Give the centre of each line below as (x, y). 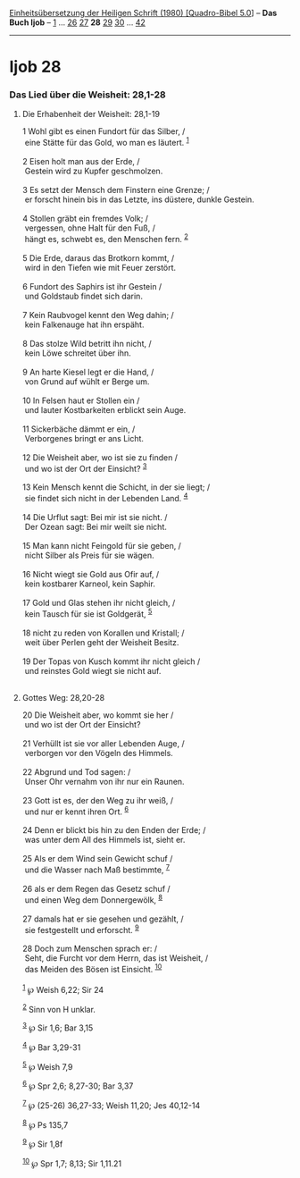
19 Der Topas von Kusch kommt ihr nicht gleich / (111, 661)
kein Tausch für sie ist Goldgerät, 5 (88, 613)
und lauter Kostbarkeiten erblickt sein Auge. (105, 409)
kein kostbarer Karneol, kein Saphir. (90, 584)
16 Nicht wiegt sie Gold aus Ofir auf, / (91, 575)
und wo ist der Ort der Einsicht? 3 (86, 467)
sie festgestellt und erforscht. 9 (82, 929)
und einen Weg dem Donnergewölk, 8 (94, 899)
